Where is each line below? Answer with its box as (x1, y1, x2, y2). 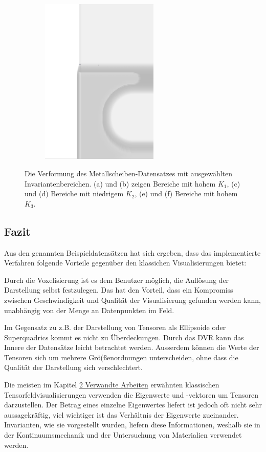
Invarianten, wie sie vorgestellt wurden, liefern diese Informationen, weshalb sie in (4, 419, 260, 430)
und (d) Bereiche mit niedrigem (25, 188, 124, 199)
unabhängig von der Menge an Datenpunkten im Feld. (4, 304, 174, 315)
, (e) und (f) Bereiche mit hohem (135, 188, 238, 199)
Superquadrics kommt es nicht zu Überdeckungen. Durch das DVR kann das (4, 332, 244, 342)
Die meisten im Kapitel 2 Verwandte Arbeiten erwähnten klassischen (4, 379, 219, 390)
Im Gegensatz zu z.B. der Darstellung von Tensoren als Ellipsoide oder (4, 322, 226, 333)
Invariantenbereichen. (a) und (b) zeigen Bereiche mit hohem (25, 178, 216, 189)
